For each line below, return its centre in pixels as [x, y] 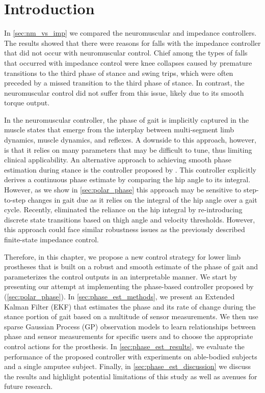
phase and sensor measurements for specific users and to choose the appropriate [129, 336]
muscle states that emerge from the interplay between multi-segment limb [119, 130]
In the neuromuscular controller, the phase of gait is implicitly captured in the [126, 119]
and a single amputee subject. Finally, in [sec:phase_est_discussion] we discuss [128, 366]
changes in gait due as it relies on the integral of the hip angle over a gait [142, 199]
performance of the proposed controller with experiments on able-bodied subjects [131, 356]
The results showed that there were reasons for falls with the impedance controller [132, 43]
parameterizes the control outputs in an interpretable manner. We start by [121, 276]
